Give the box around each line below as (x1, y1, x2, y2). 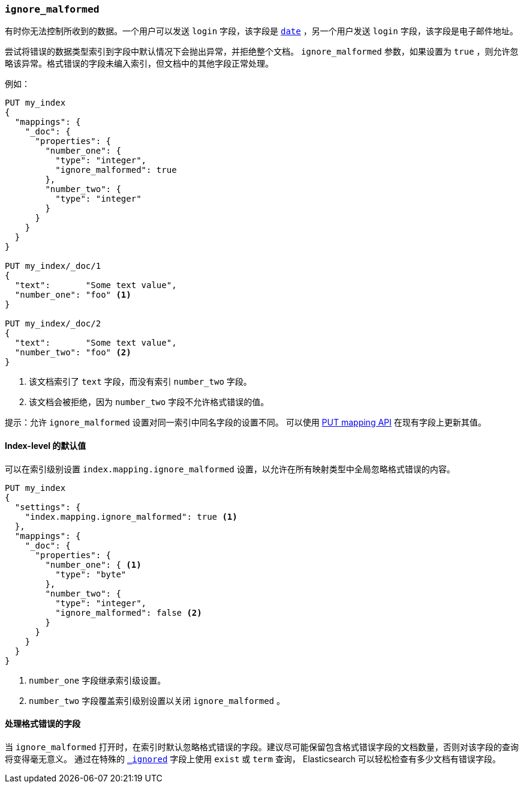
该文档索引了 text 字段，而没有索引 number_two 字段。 (29, 376, 252, 387)
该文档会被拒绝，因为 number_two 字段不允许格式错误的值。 (29, 397, 269, 408)
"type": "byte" (55, 569, 127, 579)
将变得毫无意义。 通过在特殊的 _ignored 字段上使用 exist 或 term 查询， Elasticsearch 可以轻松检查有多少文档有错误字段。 (5, 753, 501, 764)
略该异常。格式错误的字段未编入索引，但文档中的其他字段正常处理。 (5, 58, 273, 69)
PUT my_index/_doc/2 (5, 319, 101, 329)
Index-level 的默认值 (5, 440, 86, 451)
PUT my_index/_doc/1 (5, 261, 101, 271)
